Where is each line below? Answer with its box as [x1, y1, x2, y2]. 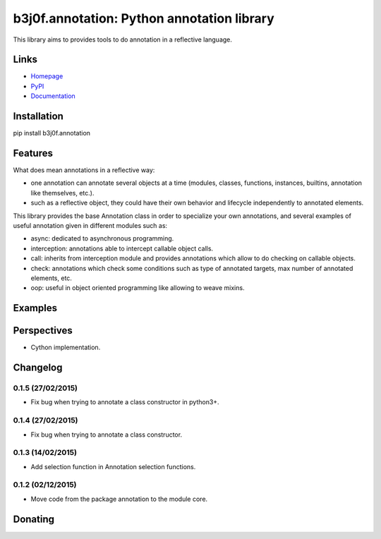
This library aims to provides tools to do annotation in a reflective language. [13, 35, 233, 44]
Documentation [30, 92, 75, 100]
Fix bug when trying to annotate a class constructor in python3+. [30, 398, 219, 406]
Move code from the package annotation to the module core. [30, 495, 208, 503]
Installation [13, 110, 64, 123]
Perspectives [13, 325, 73, 337]
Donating [13, 513, 55, 525]
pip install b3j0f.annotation [13, 129, 91, 138]
